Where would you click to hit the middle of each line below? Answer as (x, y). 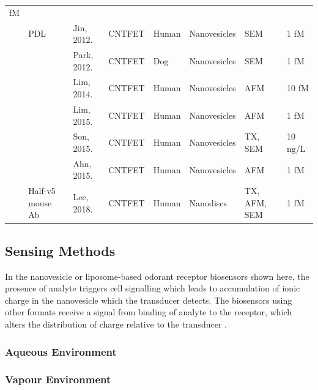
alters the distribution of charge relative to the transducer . (116, 324)
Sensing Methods (60, 250)
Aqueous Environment (61, 351)
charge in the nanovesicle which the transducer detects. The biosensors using (149, 300)
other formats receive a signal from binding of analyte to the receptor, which (148, 312)
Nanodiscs (208, 202)
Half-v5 (42, 191)
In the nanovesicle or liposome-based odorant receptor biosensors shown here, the (157, 276)
